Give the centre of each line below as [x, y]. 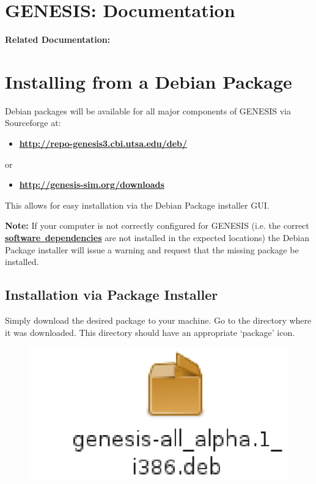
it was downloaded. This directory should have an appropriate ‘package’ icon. [150, 332]
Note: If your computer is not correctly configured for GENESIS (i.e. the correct [157, 225]
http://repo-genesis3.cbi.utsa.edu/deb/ [103, 143]
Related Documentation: [58, 39]
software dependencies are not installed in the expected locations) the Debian [157, 237]
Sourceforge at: [33, 123]
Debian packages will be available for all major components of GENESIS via [148, 110]
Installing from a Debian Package [149, 81]
